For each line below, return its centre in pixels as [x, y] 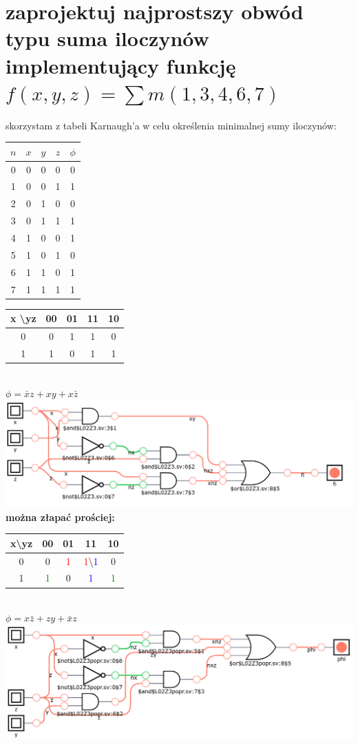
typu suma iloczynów [107, 38]
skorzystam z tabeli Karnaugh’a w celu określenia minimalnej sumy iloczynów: [171, 125]
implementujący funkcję [121, 65]
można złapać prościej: [60, 517]
